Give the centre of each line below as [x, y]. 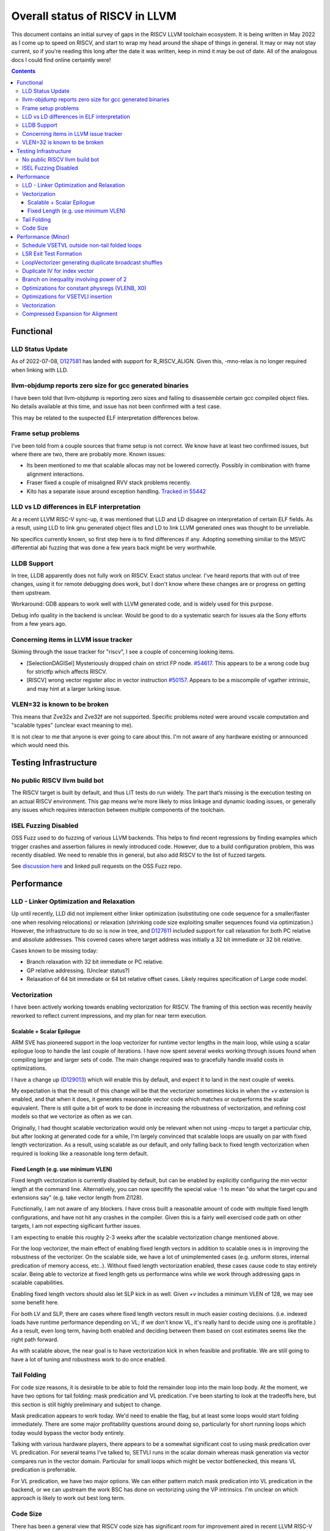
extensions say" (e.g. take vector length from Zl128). [77, 1197]
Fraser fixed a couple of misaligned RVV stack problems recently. [109, 483]
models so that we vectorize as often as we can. [72, 1116]
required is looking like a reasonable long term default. [80, 1153]
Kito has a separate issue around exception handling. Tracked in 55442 [116, 491]
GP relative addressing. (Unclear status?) [78, 970]
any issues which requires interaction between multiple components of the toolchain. [118, 810]
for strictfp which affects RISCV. [67, 671]
